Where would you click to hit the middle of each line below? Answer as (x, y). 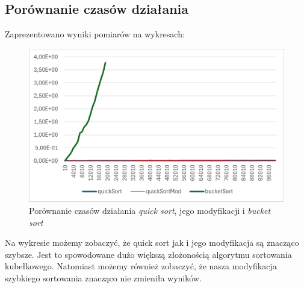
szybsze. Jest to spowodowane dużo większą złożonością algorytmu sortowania (148, 254)
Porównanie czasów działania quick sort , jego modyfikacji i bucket (150, 211)
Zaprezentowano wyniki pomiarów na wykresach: (95, 34)
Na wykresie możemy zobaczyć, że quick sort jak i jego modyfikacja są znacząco (152, 243)
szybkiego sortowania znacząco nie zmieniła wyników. (103, 278)
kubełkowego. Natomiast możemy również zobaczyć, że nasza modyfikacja (141, 266)
